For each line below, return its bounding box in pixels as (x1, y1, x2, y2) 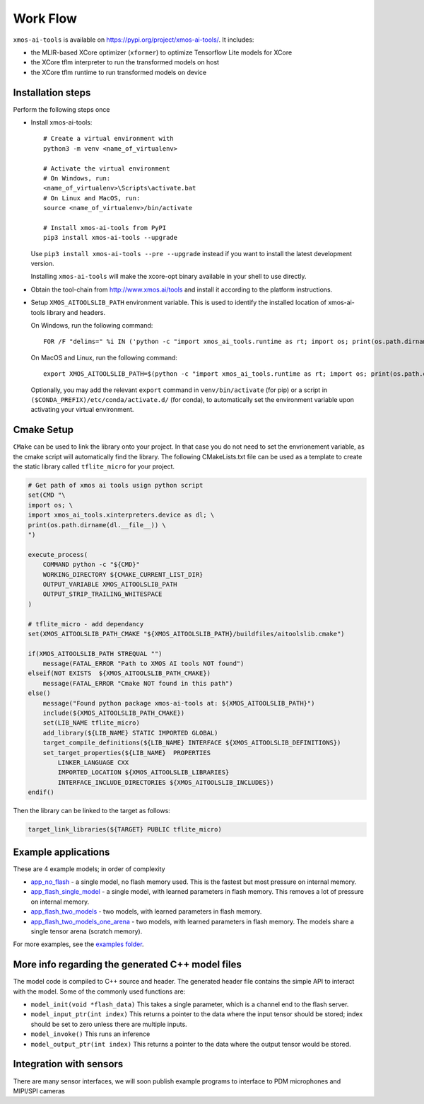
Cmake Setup (13, 424, 74, 436)
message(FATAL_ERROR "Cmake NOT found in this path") (42, 679, 233, 687)
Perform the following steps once (13, 105, 110, 113)
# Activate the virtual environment (43, 164, 170, 173)
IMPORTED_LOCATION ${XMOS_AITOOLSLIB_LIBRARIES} (57, 769, 230, 776)
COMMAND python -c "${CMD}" (42, 560, 141, 569)
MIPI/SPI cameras (13, 1086, 65, 1095)
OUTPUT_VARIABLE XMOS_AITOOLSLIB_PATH (42, 580, 177, 588)
